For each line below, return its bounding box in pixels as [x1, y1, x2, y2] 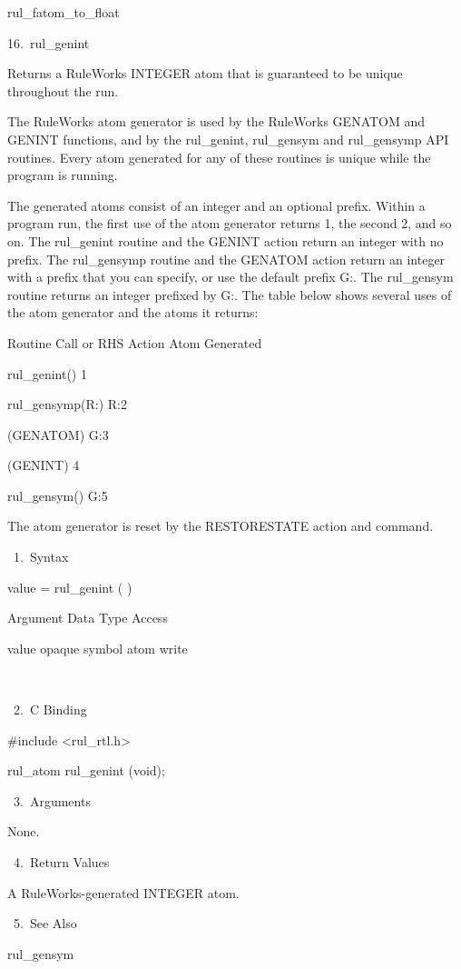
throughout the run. [7, 81, 119, 100]
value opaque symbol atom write [7, 638, 188, 657]
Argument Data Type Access [7, 608, 168, 627]
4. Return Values [13, 853, 110, 871]
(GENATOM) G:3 [7, 425, 109, 444]
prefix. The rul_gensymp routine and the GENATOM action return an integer [7, 249, 446, 268]
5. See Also [13, 914, 77, 933]
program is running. [7, 165, 118, 185]
